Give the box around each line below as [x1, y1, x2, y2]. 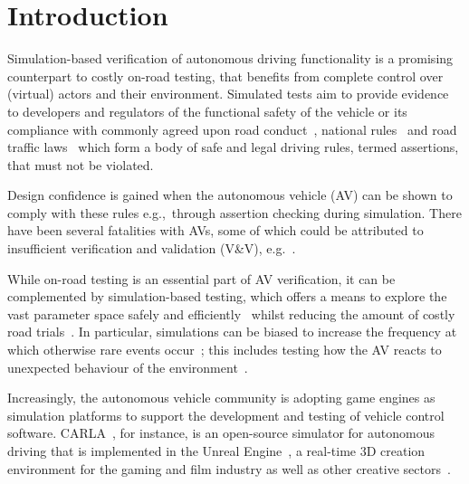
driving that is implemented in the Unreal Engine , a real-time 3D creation [7, 441, 426, 460]
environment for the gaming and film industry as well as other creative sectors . [7, 459, 451, 478]
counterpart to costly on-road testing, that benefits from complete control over [7, 66, 444, 85]
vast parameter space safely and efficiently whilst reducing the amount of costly [7, 304, 455, 323]
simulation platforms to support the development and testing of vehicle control [7, 405, 445, 424]
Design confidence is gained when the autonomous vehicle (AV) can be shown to [7, 185, 453, 204]
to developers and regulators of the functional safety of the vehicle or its [7, 101, 407, 120]
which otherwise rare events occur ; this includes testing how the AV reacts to [7, 340, 442, 359]
